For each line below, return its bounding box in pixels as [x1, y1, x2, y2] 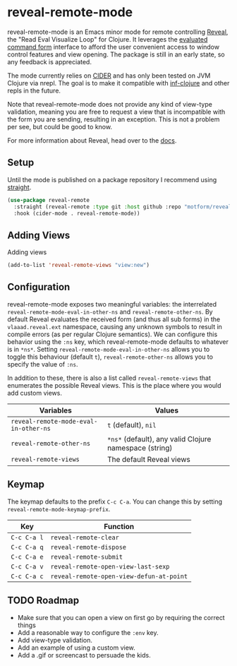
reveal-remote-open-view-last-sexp [50, 562, 170, 571]
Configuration [7, 281, 71, 293]
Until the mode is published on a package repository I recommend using [7, 175, 217, 184]
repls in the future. [7, 86, 61, 95]
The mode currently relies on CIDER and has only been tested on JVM [7, 71, 211, 80]
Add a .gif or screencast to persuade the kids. [17, 650, 152, 659]
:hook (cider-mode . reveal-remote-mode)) [13, 210, 140, 217]
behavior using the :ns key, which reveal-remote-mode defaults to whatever [7, 337, 229, 346]
